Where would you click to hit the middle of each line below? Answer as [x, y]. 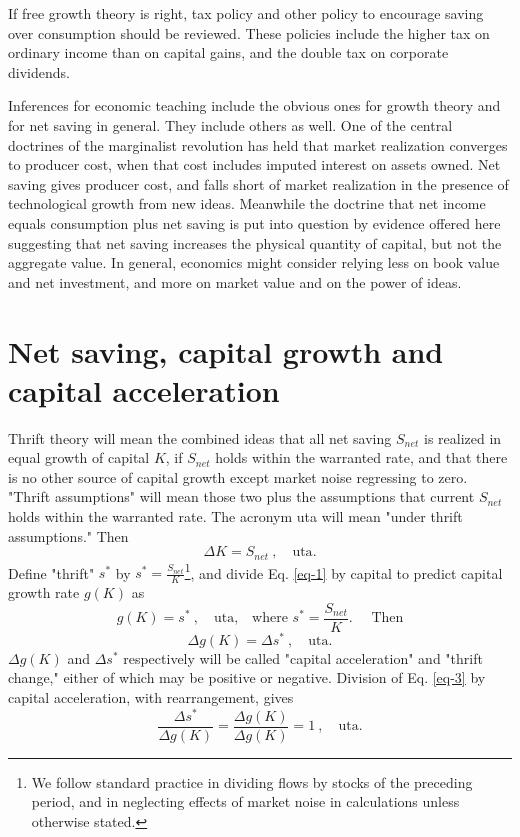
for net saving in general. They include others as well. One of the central [230, 124]
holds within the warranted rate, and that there [361, 457]
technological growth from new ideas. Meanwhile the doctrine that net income [247, 203]
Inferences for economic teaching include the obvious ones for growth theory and [254, 105]
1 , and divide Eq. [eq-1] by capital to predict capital [343, 571]
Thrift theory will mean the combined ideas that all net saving [200, 437]
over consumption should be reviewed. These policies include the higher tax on [249, 32]
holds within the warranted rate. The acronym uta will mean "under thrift [235, 516]
